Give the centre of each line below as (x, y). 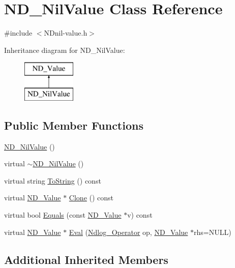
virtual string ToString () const (53, 180)
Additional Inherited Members (86, 259)
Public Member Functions (74, 125)
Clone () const (91, 198)
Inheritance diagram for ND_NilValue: (65, 50)
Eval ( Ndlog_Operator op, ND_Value (128, 232)
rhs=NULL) (213, 232)
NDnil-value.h (66, 33)
